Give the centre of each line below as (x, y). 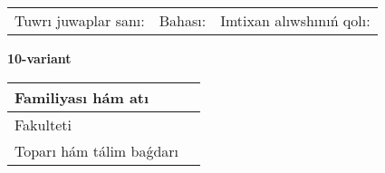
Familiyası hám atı (82, 97)
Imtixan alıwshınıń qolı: (295, 20)
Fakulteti (43, 124)
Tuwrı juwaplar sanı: (80, 20)
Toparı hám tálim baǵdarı (97, 150)
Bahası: (183, 20)
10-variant (39, 58)
